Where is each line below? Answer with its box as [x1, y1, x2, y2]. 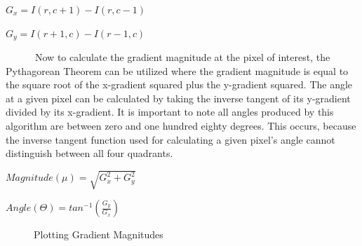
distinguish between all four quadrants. [6, 146, 173, 160]
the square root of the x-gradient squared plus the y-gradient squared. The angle [6, 77, 353, 92]
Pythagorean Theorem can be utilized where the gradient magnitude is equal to [6, 63, 349, 78]
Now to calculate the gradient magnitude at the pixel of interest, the [34, 50, 330, 64]
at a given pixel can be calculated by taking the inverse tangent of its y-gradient [6, 90, 351, 105]
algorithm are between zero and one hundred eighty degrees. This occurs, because [6, 118, 356, 133]
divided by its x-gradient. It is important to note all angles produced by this [6, 104, 334, 119]
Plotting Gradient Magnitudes [34, 227, 163, 242]
